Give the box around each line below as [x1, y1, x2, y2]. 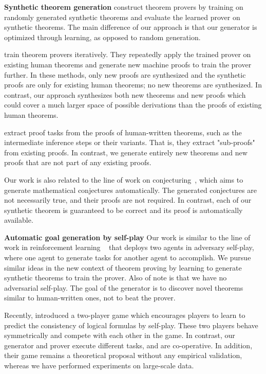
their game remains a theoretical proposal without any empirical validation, [4, 350, 242, 361]
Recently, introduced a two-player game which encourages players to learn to [4, 310, 245, 320]
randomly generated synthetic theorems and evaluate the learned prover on [4, 11, 240, 22]
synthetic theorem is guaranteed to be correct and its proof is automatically [4, 204, 243, 215]
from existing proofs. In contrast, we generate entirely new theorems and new [4, 147, 248, 157]
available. [4, 215, 33, 225]
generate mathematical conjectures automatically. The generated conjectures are [4, 184, 257, 195]
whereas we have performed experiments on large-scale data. [4, 360, 194, 370]
